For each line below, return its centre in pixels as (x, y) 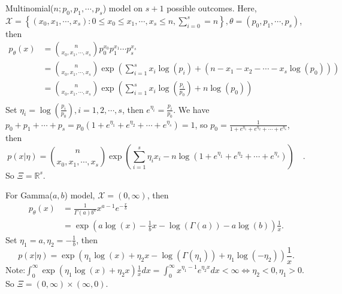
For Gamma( (29, 195)
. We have (191, 109)
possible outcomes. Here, (212, 8)
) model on (123, 8)
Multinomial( (30, 8)
